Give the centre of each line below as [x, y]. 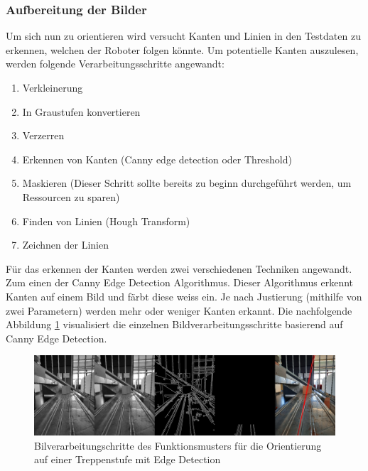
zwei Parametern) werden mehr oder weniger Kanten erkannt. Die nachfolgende [179, 310]
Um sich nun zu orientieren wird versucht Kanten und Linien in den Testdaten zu [183, 36]
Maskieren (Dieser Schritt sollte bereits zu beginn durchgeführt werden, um [187, 183]
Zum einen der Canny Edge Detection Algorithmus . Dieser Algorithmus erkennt [180, 282]
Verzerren [43, 135]
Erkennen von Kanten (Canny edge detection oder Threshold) [157, 159]
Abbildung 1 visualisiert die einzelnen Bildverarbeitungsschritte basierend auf [174, 324]
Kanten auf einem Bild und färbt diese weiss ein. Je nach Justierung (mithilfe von [184, 296]
